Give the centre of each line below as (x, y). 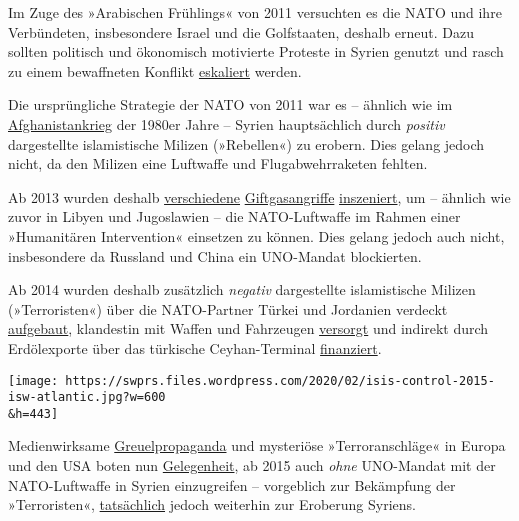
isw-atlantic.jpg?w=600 (87, 397)
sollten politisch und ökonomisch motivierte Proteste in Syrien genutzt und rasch (256, 51)
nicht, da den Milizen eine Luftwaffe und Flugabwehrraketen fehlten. (218, 163)
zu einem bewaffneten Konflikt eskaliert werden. (155, 70)
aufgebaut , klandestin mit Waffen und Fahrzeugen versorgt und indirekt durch (248, 328)
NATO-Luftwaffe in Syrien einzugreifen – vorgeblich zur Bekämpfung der (232, 484)
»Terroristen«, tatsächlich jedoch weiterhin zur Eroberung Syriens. (212, 504)
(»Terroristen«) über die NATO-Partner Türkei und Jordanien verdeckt (228, 308)
